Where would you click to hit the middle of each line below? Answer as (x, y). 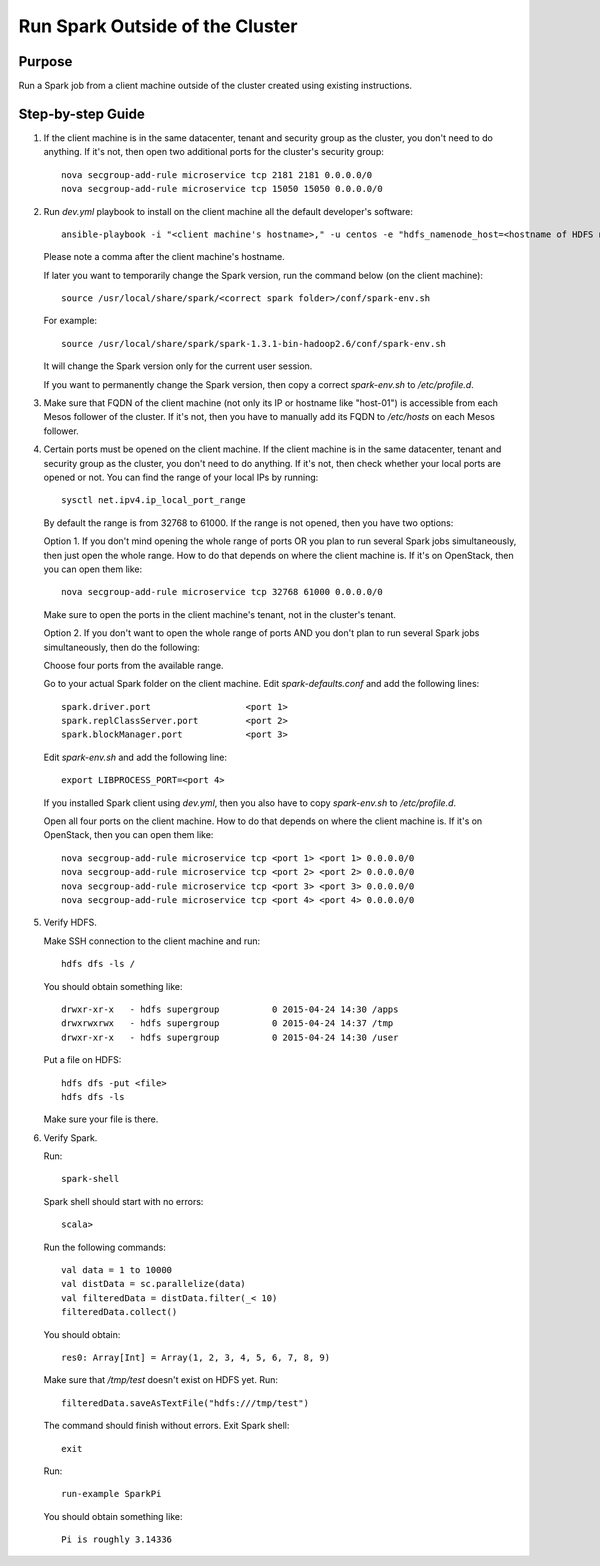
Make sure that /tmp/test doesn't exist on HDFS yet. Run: (161, 1380)
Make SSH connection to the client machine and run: (152, 941)
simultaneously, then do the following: (121, 647)
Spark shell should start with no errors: (123, 1201)
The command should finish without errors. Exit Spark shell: (166, 1426)
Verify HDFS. (70, 922)
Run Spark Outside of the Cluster (158, 26)
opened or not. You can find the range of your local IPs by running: (181, 477)
